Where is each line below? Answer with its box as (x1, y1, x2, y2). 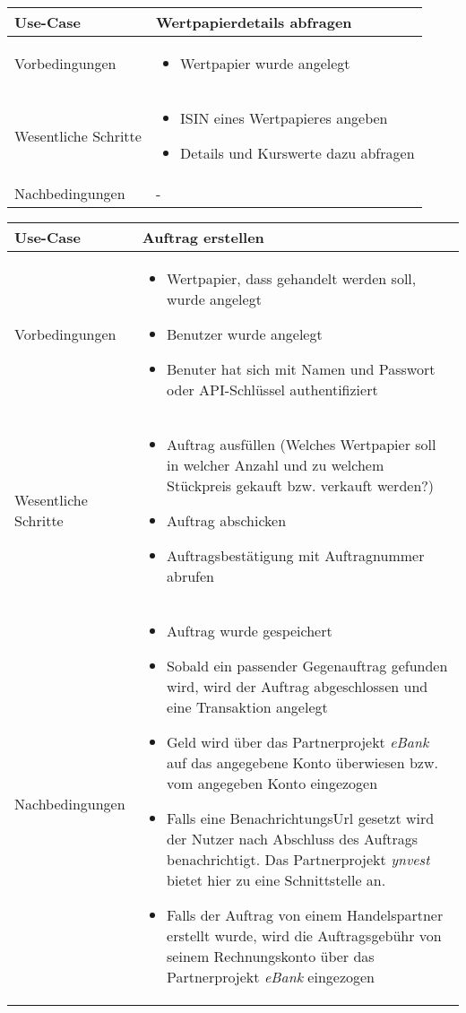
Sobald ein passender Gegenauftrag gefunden (167, 655, 448, 676)
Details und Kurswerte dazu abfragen (180, 143, 415, 163)
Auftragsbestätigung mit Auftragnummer (167, 545, 425, 566)
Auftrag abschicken (167, 510, 287, 531)
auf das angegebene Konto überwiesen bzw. (167, 752, 438, 773)
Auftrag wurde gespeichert (167, 620, 332, 641)
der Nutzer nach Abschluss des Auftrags (167, 828, 419, 849)
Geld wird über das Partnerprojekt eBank (167, 732, 429, 752)
